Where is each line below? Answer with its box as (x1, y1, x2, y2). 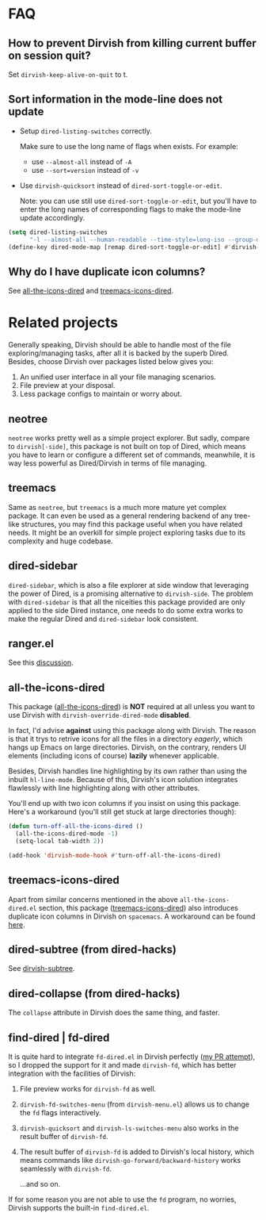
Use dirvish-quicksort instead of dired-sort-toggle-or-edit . (19, 180, 223, 190)
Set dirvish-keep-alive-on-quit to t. (8, 70, 128, 79)
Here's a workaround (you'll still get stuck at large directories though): (8, 807, 237, 817)
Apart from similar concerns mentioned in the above (8, 894, 178, 904)
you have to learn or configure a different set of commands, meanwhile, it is (8, 450, 256, 459)
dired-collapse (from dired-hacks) (8, 987, 180, 1000)
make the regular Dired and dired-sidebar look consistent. (8, 614, 199, 623)
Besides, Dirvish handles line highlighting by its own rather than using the (8, 766, 248, 776)
